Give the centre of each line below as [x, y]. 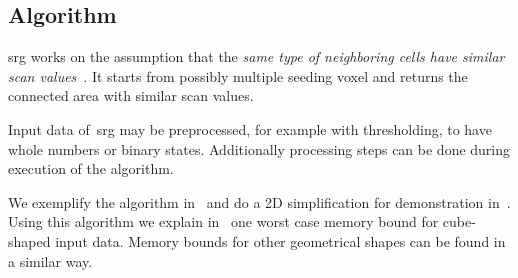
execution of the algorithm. [91, 168]
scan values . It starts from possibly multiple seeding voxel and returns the [238, 75]
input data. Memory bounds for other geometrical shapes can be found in [280, 240]
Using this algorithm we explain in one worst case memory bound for [223, 221]
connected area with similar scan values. [131, 95]
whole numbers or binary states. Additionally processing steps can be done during [259, 148]
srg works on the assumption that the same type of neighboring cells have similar [256, 56]
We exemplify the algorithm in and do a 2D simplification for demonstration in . [259, 201]
